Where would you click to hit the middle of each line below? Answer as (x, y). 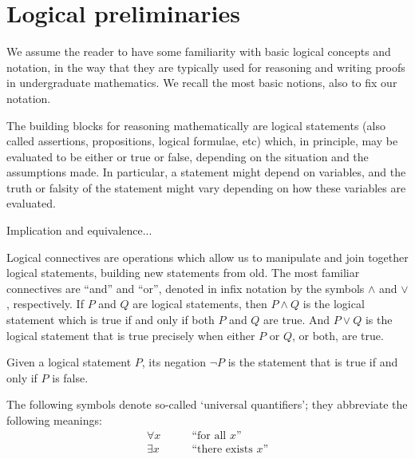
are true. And (297, 320)
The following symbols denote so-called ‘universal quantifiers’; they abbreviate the (207, 404)
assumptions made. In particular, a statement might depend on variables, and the (206, 172)
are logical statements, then (200, 304)
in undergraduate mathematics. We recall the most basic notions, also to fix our (202, 83)
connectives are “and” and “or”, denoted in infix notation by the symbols (186, 288)
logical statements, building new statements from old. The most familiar (183, 273)
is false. (70, 377)
